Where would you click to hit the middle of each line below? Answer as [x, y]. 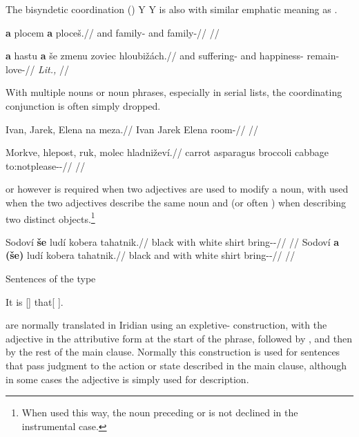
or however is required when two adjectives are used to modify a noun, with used [177, 189]
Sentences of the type [51, 278]
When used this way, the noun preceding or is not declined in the [160, 412]
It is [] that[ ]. [35, 301]
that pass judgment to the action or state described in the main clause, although [176, 365]
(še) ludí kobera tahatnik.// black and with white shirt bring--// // [151, 255]
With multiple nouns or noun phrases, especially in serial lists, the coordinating [174, 92]
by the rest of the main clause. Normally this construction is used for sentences [173, 352]
